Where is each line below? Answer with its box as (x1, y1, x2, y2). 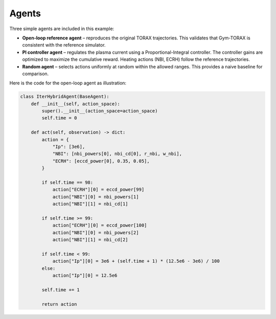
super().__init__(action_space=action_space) (41, 108, 158, 114)
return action (41, 301, 77, 307)
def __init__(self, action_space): (31, 101, 120, 107)
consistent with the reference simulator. (22, 42, 106, 48)
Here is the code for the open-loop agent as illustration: (9, 80, 127, 86)
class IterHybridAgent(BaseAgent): (20, 94, 109, 100)
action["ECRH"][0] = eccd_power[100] (52, 222, 147, 229)
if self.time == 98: (41, 179, 94, 185)
